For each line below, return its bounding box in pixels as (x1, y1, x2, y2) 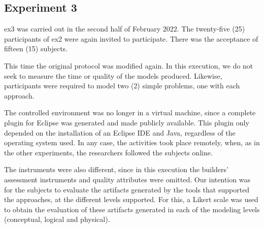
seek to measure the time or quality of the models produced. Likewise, (4, 70, 222, 81)
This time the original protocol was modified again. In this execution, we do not (4, 60, 253, 71)
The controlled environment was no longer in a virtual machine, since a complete (4, 107, 256, 118)
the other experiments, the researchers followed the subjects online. (4, 147, 213, 157)
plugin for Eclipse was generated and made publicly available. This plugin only (4, 117, 249, 127)
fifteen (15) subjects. (4, 43, 68, 54)
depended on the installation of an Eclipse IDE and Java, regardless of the (4, 127, 236, 138)
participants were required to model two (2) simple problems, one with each (4, 80, 240, 91)
